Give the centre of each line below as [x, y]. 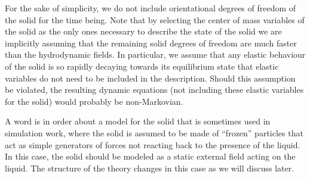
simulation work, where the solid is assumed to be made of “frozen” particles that [154, 132]
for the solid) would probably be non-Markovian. [94, 101]
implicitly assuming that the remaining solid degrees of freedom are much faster [151, 43]
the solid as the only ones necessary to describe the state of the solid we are [143, 31]
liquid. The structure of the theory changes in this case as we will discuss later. [150, 168]
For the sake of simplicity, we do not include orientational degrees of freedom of [151, 8]
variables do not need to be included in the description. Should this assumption [150, 78]
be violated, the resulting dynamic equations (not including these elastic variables [154, 90]
